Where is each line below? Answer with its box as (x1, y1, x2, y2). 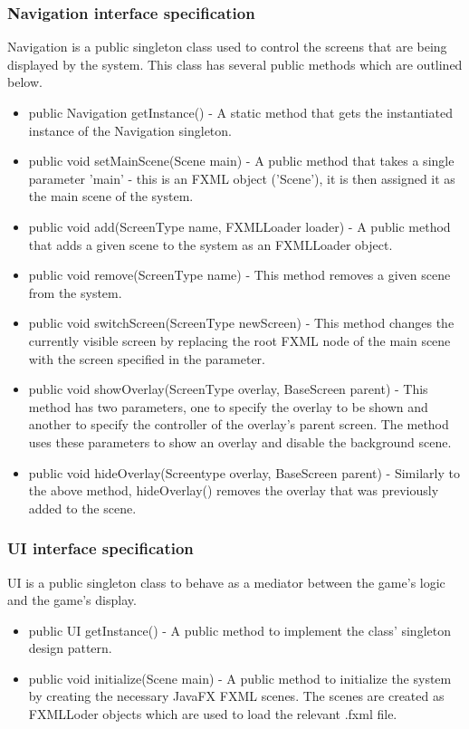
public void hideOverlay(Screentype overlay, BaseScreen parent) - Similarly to (28, 463, 460, 482)
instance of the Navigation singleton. (28, 120, 232, 139)
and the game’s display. (7, 590, 137, 609)
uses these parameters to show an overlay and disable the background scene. (28, 432, 452, 451)
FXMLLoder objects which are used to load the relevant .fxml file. (28, 705, 397, 724)
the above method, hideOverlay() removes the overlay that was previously (28, 481, 439, 500)
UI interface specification (7, 537, 194, 560)
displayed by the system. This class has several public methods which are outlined (7, 54, 463, 73)
